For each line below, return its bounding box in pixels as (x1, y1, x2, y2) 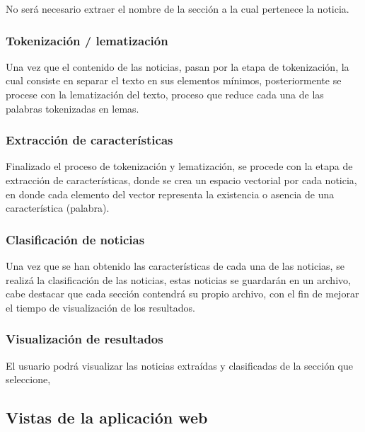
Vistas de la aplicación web (6, 407, 208, 428)
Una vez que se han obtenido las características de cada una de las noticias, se (6, 258, 344, 273)
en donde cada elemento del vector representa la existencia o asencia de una (6, 186, 335, 201)
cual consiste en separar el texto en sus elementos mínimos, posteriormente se (6, 73, 342, 88)
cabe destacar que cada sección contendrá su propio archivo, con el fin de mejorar (6, 286, 359, 301)
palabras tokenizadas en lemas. (6, 101, 139, 115)
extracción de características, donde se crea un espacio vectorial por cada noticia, (6, 173, 357, 187)
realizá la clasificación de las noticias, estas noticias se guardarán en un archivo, (6, 272, 351, 287)
